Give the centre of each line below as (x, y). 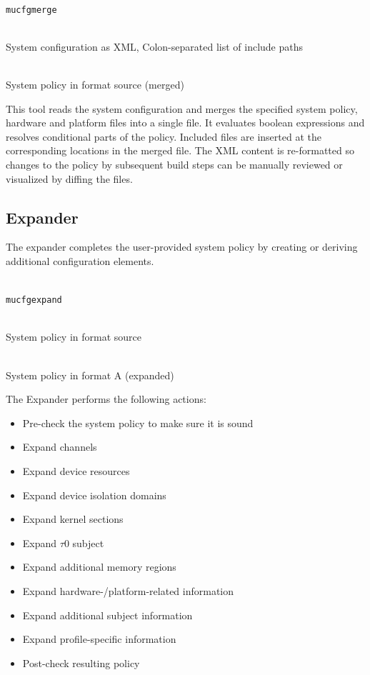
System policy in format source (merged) (95, 85)
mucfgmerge (31, 10)
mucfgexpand (34, 300)
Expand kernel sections (73, 519)
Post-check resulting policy (81, 662)
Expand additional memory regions (99, 567)
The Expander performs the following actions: (106, 399)
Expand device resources (76, 470)
